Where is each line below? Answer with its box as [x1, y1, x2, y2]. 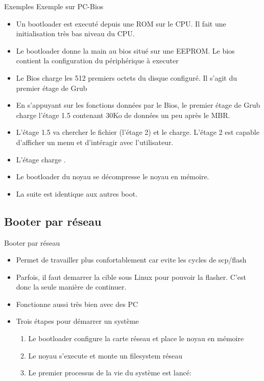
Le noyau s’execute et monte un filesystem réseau [28, 350, 183, 361]
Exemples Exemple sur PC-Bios [4, 1, 104, 11]
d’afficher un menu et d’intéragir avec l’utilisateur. [16, 136, 174, 147]
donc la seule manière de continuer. [16, 281, 127, 292]
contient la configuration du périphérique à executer [16, 55, 179, 66]
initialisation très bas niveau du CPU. [16, 28, 135, 39]
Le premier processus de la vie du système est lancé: [28, 367, 191, 378]
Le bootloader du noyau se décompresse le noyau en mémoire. [16, 171, 209, 182]
